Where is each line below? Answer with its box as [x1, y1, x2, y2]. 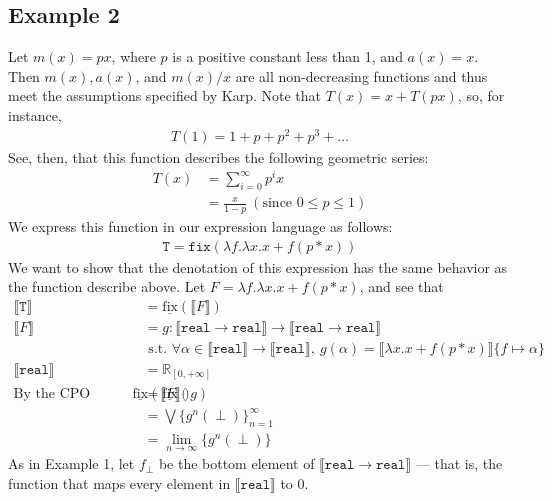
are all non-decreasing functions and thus [235, 65, 488, 86]
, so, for [457, 85, 505, 106]
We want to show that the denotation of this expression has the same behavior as [8, 256, 508, 277]
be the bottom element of [158, 453, 315, 474]
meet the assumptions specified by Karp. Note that [8, 85, 321, 106]
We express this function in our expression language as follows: [8, 216, 393, 237]
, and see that [359, 276, 444, 297]
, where [111, 46, 156, 67]
